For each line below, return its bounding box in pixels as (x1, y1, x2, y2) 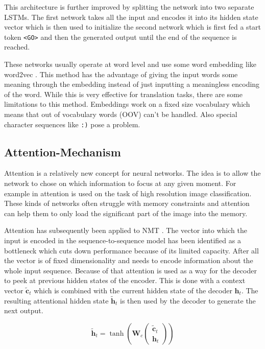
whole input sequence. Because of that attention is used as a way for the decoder (4, 265, 257, 275)
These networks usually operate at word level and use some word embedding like (4, 59, 256, 69)
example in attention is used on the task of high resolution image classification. (4, 188, 252, 198)
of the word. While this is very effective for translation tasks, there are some (4, 88, 243, 99)
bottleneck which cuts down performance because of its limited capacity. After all (4, 245, 259, 255)
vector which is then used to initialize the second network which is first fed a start (4, 21, 261, 32)
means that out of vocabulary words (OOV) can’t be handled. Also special (4, 109, 237, 119)
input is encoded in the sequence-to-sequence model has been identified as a (4, 235, 241, 246)
